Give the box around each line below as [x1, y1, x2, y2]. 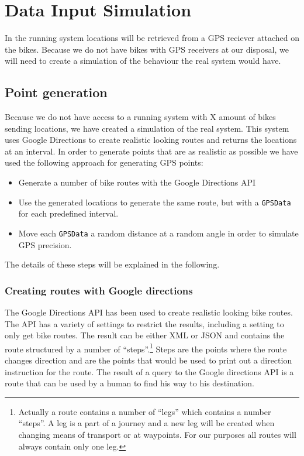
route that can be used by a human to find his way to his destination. [5, 377, 254, 389]
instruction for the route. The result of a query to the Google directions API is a [5, 365, 294, 378]
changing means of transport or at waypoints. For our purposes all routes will [18, 428, 296, 440]
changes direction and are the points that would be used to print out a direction [5, 354, 292, 366]
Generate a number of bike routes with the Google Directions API [18, 176, 256, 188]
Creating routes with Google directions [5, 283, 193, 297]
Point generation [5, 83, 108, 101]
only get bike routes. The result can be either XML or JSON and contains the [5, 329, 285, 341]
